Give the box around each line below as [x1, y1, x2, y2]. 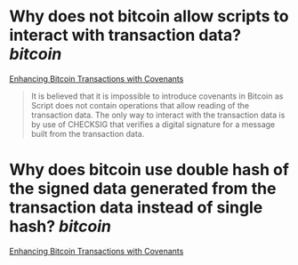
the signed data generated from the [9, 179, 277, 199]
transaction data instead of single [9, 197, 263, 218]
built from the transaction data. [30, 128, 145, 139]
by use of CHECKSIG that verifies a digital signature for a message [30, 118, 276, 130]
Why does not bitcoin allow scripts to [9, 6, 289, 27]
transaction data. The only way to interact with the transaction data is [30, 109, 286, 120]
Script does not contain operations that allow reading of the [30, 100, 250, 110]
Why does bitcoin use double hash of [9, 160, 289, 180]
